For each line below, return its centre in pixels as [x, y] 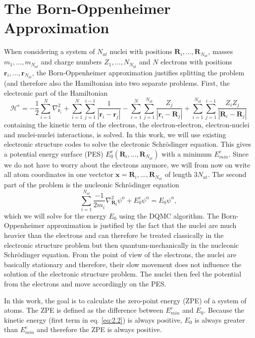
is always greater [220, 319]
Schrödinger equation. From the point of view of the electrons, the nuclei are [120, 254]
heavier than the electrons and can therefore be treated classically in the [114, 235]
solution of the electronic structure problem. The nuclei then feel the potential [123, 274]
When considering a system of [50, 51]
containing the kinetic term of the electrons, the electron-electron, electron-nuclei [127, 124]
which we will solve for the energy [55, 215]
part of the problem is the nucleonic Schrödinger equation [92, 185]
